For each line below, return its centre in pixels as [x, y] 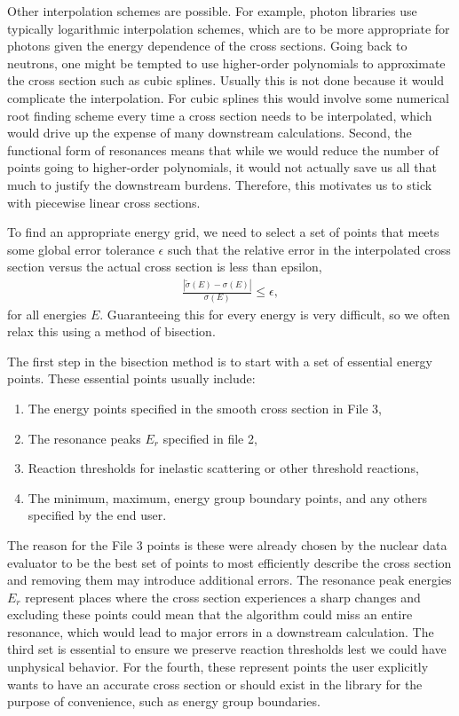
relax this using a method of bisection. [111, 331]
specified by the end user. [97, 515]
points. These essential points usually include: [131, 378]
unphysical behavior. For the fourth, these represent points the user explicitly [218, 667]
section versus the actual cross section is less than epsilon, [165, 267]
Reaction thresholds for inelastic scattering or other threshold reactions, [223, 468]
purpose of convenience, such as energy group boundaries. [164, 701]
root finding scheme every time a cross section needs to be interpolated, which [220, 115]
